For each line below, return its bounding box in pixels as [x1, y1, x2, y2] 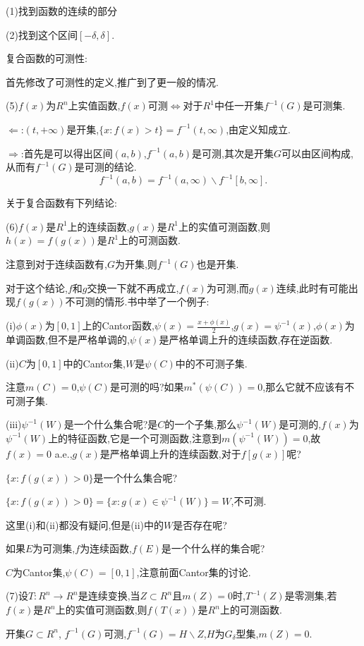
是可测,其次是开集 [191, 145, 274, 160]
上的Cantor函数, [82, 318, 154, 333]
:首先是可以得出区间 [20, 145, 113, 160]
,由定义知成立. [226, 121, 291, 136]
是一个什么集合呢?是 [63, 417, 158, 432]
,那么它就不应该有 [262, 379, 345, 394]
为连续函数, [80, 541, 133, 556]
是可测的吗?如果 [109, 379, 184, 394]
